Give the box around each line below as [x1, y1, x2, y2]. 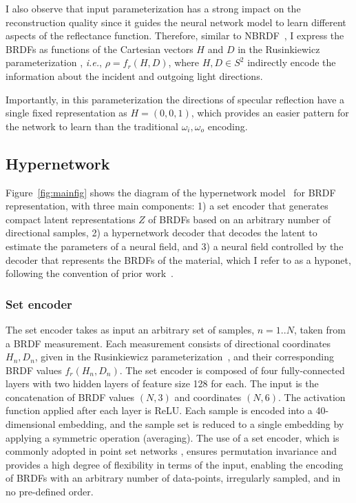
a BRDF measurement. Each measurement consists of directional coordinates [6, 336, 331, 350]
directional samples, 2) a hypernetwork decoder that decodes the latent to [6, 225, 317, 240]
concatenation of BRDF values [6, 389, 135, 404]
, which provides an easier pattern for [191, 105, 349, 120]
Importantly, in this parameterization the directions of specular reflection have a [6, 92, 345, 106]
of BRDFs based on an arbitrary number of [148, 212, 331, 226]
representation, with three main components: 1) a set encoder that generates [6, 198, 328, 213]
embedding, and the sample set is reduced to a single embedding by [59, 417, 344, 431]
